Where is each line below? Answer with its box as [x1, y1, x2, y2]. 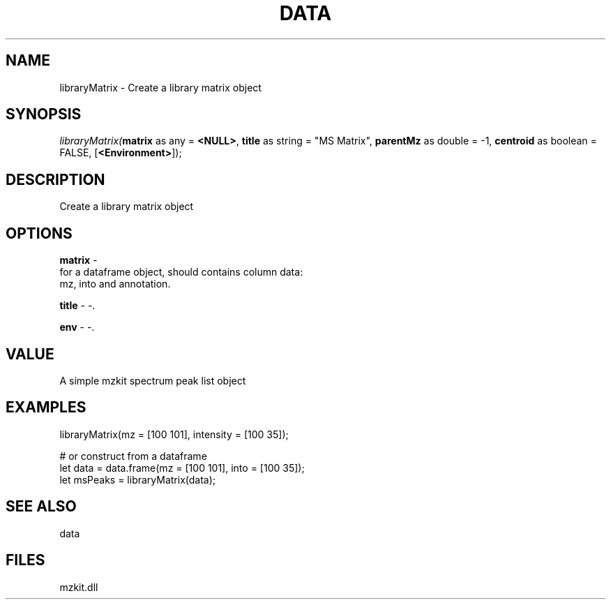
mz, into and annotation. [59, 278, 171, 290]
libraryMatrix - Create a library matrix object [59, 81, 262, 94]
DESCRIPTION [6, 170, 105, 188]
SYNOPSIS [6, 105, 82, 124]
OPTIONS [6, 224, 73, 242]
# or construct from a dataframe [59, 449, 207, 462]
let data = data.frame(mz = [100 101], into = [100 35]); [59, 461, 305, 474]
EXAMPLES [6, 398, 86, 417]
